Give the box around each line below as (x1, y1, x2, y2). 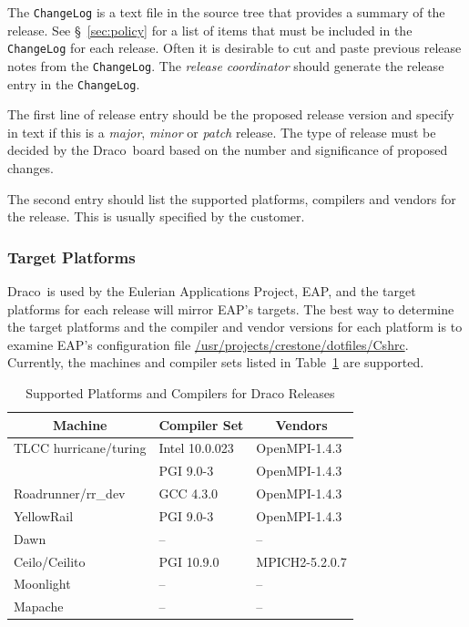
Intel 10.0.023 (158, 438, 234, 457)
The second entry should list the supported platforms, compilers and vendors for (7, 189, 456, 208)
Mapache (14, 597, 64, 616)
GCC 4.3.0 (158, 484, 219, 503)
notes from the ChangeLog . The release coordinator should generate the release (7, 56, 444, 75)
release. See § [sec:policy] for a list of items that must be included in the (7, 20, 413, 39)
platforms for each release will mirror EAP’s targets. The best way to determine (7, 299, 454, 318)
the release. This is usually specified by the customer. (7, 207, 305, 226)
